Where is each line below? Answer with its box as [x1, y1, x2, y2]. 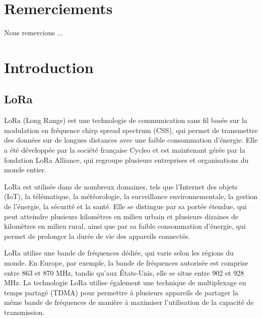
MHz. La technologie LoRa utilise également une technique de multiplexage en [4, 277, 246, 288]
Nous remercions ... [4, 27, 63, 38]
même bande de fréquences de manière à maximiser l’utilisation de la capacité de [4, 297, 254, 307]
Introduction [4, 56, 94, 77]
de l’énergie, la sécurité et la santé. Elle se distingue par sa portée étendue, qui [4, 201, 247, 212]
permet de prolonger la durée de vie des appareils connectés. [4, 230, 190, 241]
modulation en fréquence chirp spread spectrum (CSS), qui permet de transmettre [4, 124, 258, 135]
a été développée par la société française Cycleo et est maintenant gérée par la [4, 145, 245, 155]
